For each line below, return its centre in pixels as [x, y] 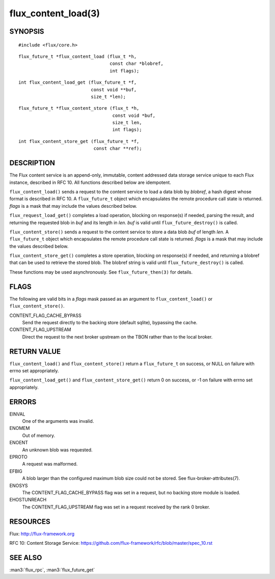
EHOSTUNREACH [28, 500]
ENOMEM [20, 428]
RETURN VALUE [35, 352]
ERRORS [23, 402]
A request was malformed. [50, 464]
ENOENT [19, 443]
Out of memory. [39, 435]
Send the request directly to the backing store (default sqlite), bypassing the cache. [110, 322]
